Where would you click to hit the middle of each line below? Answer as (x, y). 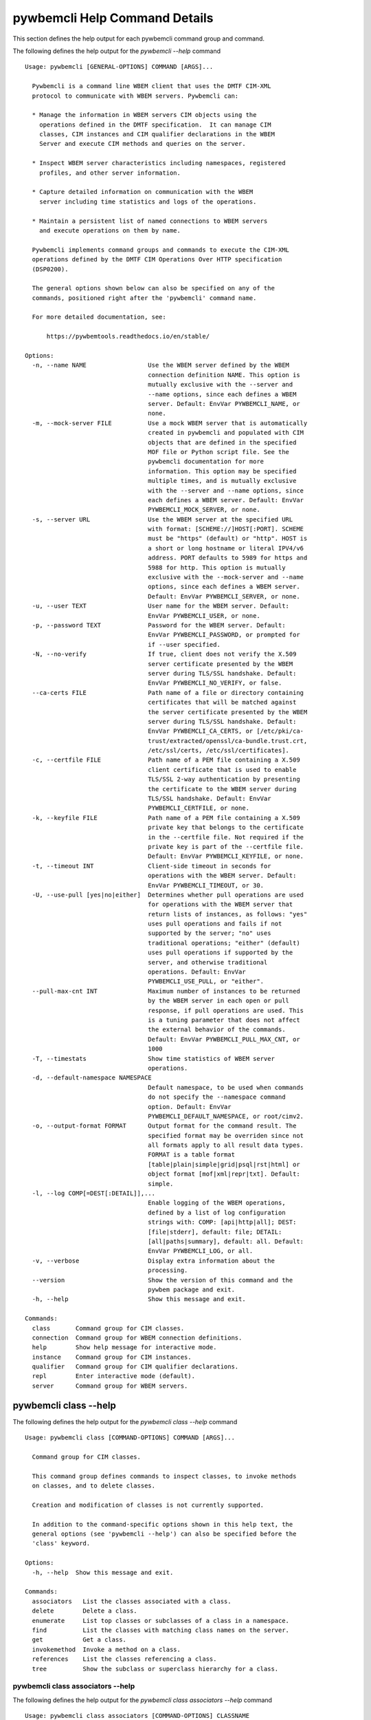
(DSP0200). (50, 269)
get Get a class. (79, 1640)
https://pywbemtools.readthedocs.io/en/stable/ (128, 336)
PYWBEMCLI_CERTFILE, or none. (199, 808)
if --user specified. (184, 644)
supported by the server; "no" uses (210, 933)
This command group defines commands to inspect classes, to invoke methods (164, 1476)
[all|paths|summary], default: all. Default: (226, 1241)
